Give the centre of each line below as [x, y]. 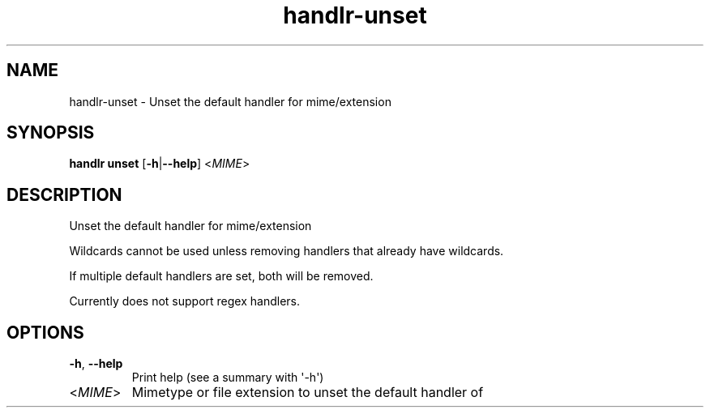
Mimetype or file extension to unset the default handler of [308, 393]
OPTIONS [45, 332]
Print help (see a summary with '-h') [228, 378]
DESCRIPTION [64, 194]
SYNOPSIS [51, 133]
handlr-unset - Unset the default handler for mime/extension [230, 101]
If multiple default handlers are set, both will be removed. [221, 276]
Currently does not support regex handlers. [184, 301]
